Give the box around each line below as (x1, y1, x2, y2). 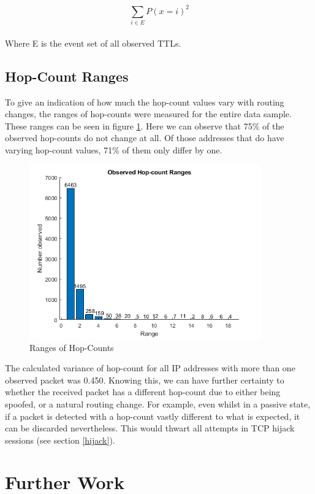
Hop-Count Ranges (5, 66, 129, 85)
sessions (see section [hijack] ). (5, 433, 115, 446)
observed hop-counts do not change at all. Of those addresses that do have (5, 131, 284, 144)
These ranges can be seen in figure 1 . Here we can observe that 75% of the (5, 119, 284, 132)
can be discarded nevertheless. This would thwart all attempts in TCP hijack (5, 422, 295, 434)
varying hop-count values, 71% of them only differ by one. (5, 143, 222, 156)
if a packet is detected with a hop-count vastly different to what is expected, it (5, 409, 300, 422)
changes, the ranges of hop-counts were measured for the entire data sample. (5, 107, 292, 120)
